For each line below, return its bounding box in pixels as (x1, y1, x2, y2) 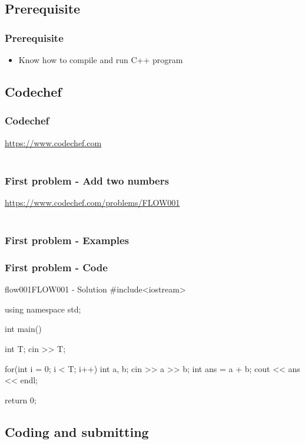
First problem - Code (5, 259, 108, 274)
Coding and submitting (5, 422, 149, 440)
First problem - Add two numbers (5, 173, 169, 188)
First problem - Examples (5, 233, 130, 248)
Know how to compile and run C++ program (18, 54, 183, 65)
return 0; (5, 393, 37, 406)
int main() (5, 323, 42, 335)
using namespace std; (5, 302, 81, 315)
